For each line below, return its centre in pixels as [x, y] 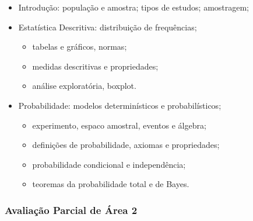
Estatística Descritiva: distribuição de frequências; [108, 27]
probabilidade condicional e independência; [109, 164]
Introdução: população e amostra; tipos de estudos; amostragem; [134, 7]
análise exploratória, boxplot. [84, 86]
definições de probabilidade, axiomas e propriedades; [126, 145]
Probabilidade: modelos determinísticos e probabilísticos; [120, 105]
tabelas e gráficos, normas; [80, 46]
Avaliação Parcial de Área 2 [71, 210]
